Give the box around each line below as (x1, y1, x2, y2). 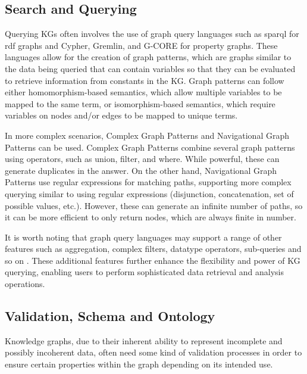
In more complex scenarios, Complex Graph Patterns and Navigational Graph (5, 129, 290, 141)
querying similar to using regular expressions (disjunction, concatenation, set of (5, 187, 294, 200)
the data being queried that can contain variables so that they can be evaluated (5, 62, 296, 74)
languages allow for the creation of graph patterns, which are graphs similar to (5, 51, 292, 63)
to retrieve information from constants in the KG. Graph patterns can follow (5, 74, 284, 86)
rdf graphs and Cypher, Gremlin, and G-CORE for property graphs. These (5, 39, 278, 51)
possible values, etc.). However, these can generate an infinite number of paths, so (5, 199, 303, 211)
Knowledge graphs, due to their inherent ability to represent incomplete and (5, 334, 283, 347)
